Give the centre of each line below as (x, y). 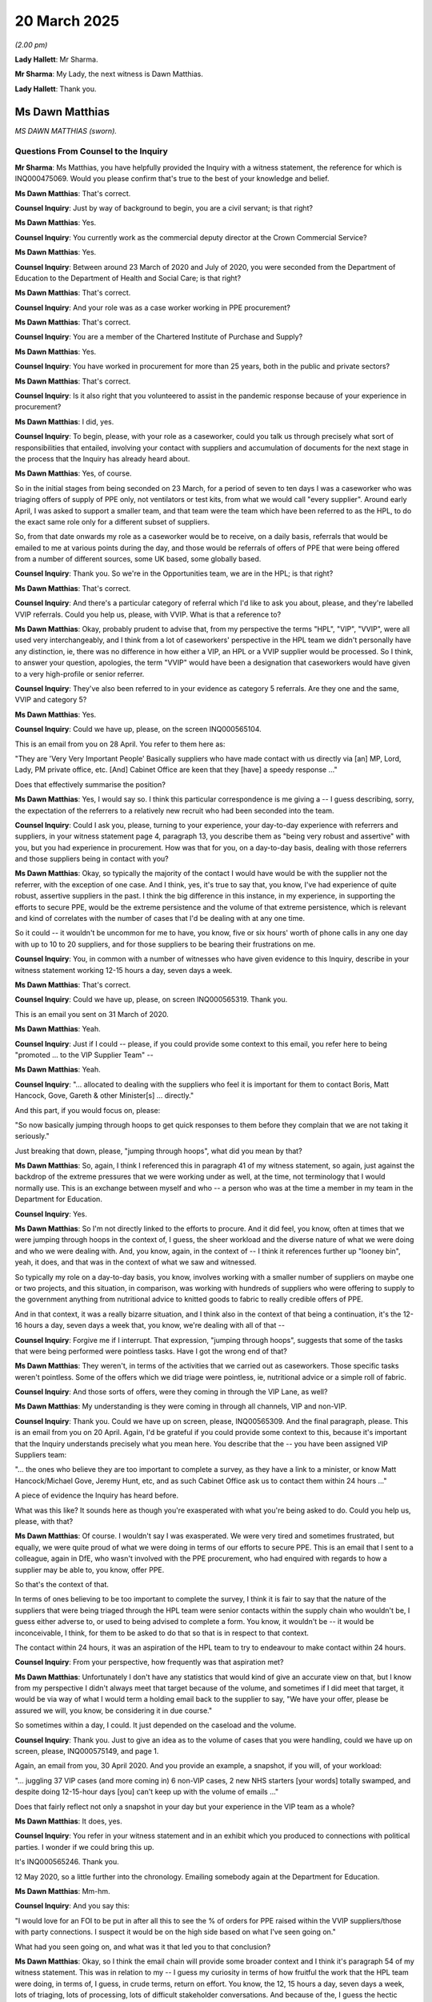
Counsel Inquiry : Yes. (51, 1214)
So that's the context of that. (62, 1584)
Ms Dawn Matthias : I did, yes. (64, 421)
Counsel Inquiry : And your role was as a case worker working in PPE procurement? (153, 308)
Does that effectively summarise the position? (90, 784)
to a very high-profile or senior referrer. (80, 673)
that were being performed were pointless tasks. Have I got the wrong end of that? (151, 1351)
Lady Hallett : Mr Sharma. (56, 59)
